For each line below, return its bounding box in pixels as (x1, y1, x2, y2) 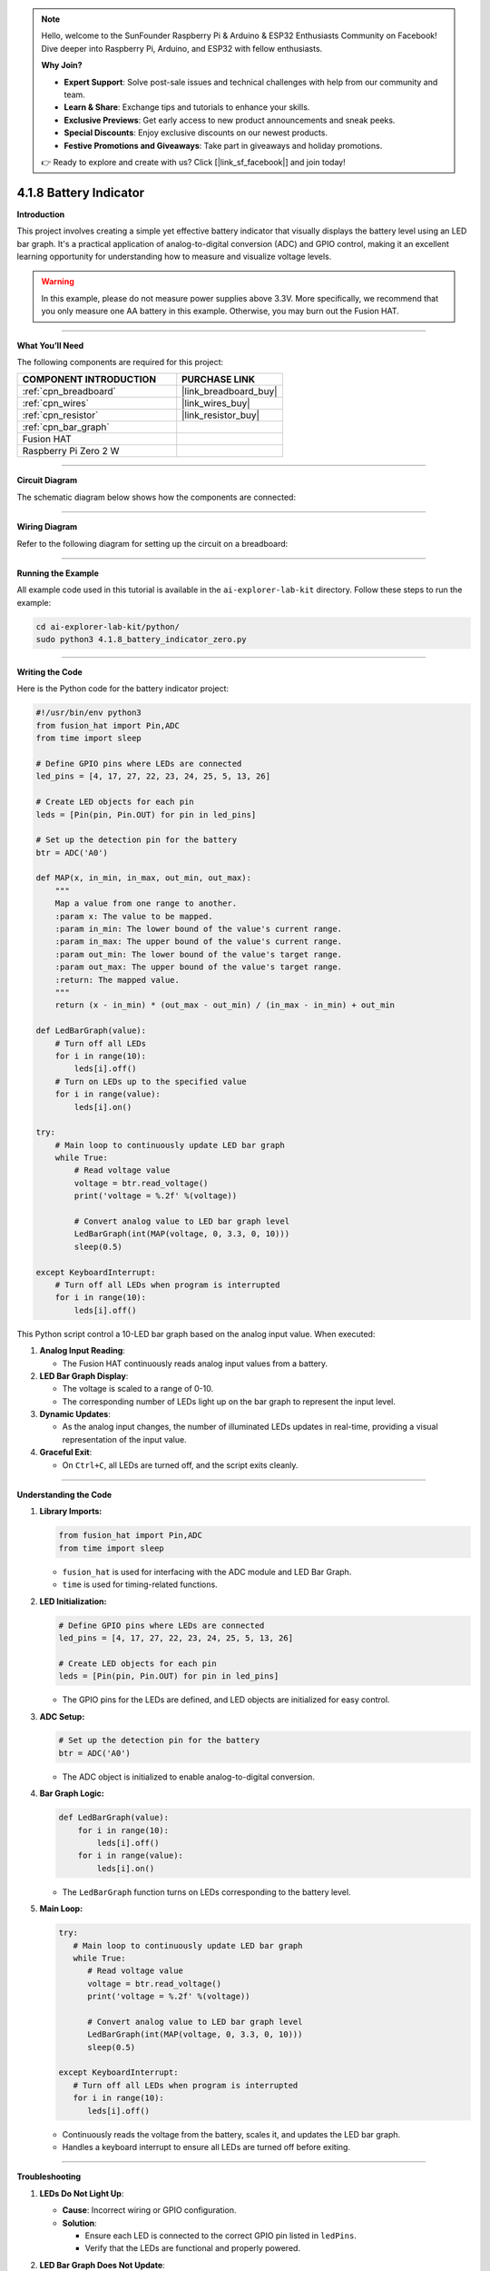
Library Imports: (39, 1506, 103, 1517)
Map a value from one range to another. (54, 898, 238, 908)
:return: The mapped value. (54, 975, 181, 985)
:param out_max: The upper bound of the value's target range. (54, 962, 343, 972)
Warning (41, 276, 74, 287)
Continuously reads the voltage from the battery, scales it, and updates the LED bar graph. (62, 2128, 401, 2139)
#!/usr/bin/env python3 (35, 708, 142, 718)
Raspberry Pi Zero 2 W (22, 445, 120, 458)
